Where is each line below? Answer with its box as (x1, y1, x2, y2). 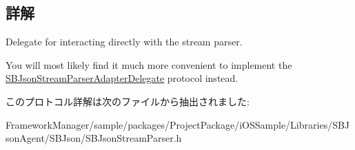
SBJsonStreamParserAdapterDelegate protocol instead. (6, 71, 239, 85)
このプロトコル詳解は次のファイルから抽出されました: (6, 94, 250, 108)
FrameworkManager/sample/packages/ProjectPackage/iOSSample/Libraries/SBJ (6, 117, 350, 131)
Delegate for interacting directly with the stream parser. (6, 34, 243, 49)
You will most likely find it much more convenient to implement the (6, 57, 292, 72)
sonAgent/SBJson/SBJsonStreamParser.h (6, 131, 182, 145)
